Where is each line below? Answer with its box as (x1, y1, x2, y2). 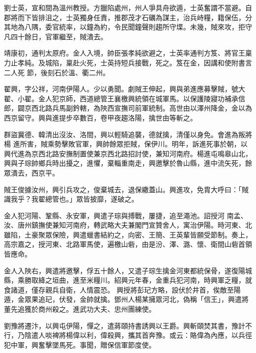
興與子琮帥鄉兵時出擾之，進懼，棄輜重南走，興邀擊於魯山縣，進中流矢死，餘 (4, 158, 252, 168)
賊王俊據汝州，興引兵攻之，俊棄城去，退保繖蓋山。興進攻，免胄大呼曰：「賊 (4, 184, 249, 194)
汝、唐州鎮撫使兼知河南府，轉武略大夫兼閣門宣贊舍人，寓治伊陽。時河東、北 (4, 220, 252, 230)
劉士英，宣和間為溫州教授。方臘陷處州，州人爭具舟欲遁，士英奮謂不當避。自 (4, 2, 252, 12)
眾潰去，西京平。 (4, 167, 59, 177)
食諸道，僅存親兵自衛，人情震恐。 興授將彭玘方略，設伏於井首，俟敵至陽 (4, 284, 241, 294)
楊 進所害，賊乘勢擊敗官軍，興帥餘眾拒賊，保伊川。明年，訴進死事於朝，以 (4, 139, 248, 149)
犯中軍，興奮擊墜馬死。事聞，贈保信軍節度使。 (4, 339, 156, 350)
